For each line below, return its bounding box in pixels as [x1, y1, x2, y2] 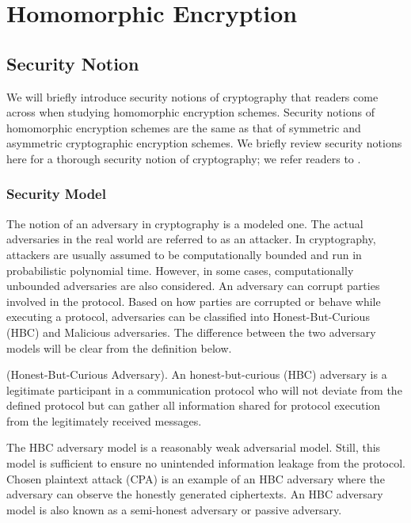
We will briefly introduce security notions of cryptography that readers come [6, 88, 379, 105]
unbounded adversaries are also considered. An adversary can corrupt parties [6, 277, 380, 294]
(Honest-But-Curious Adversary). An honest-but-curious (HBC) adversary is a [6, 366, 387, 383]
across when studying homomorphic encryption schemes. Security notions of [6, 104, 375, 120]
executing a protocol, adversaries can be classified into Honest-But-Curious [6, 308, 370, 325]
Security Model [6, 184, 106, 204]
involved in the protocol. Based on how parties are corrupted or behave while [6, 292, 381, 309]
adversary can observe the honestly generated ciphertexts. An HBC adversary [6, 486, 383, 502]
